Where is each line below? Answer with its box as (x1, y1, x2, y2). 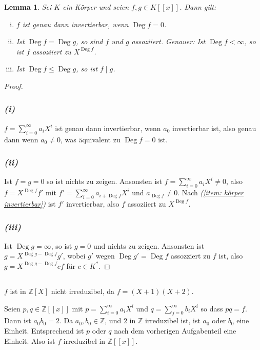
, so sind (76, 36, 103, 47)
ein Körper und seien (63, 2, 129, 12)
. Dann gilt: (179, 2, 216, 12)
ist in (10, 285, 26, 296)
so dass (201, 303, 223, 314)
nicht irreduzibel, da (51, 285, 115, 296)
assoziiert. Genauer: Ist (131, 36, 206, 47)
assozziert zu (170, 250, 211, 261)
